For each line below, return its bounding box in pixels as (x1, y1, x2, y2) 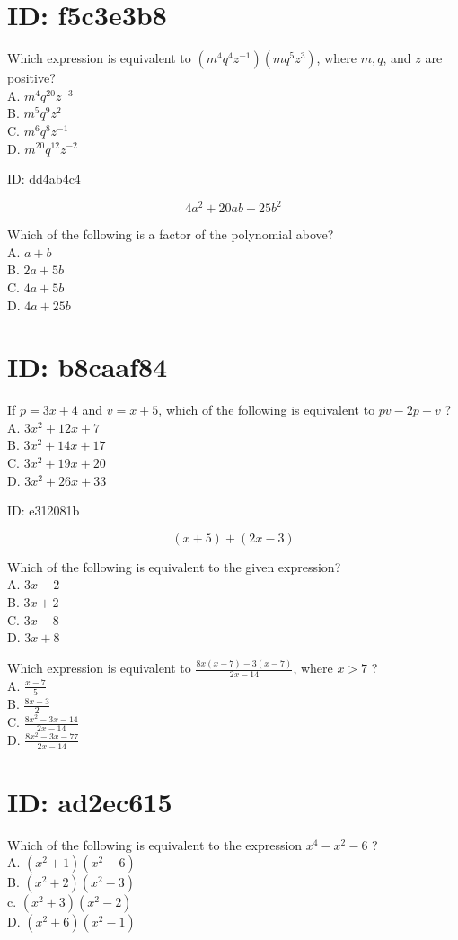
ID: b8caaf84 (7, 348, 168, 385)
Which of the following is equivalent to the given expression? (7, 557, 341, 576)
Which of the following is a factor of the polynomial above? (7, 225, 334, 244)
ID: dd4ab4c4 (7, 169, 81, 188)
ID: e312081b (7, 501, 80, 520)
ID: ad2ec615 (7, 783, 172, 819)
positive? (7, 68, 56, 87)
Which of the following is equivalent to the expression (7, 835, 303, 854)
